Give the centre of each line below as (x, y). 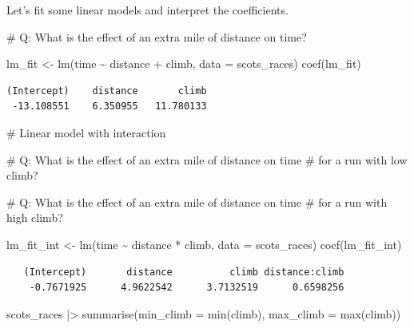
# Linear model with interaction (86, 132)
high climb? (35, 217)
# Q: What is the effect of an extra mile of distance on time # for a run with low (207, 159)
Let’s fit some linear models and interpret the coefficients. (147, 10)
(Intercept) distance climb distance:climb (184, 272)
